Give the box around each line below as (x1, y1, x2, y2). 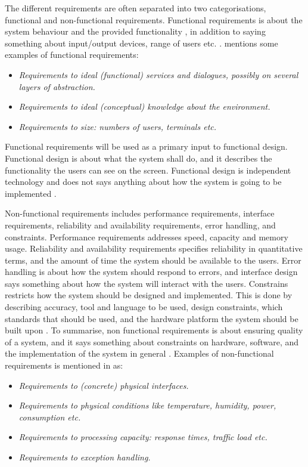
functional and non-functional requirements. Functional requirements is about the (5, 13, 303, 26)
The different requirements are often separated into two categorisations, (5, 2, 266, 14)
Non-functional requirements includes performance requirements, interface (5, 207, 275, 219)
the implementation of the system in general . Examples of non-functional (5, 347, 274, 360)
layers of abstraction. (18, 80, 95, 92)
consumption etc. (18, 410, 81, 423)
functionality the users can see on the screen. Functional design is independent (5, 163, 291, 176)
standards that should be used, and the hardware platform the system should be (5, 312, 298, 324)
